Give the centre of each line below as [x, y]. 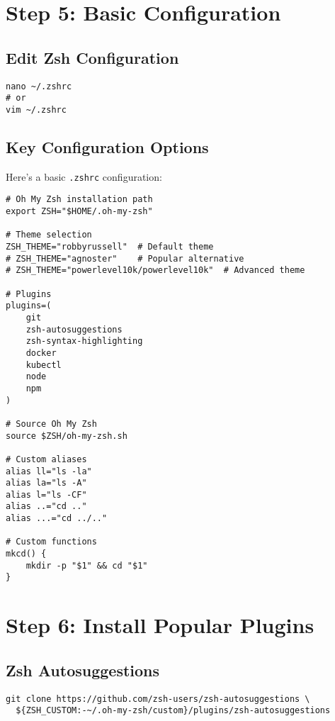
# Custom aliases [46, 459]
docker [41, 353]
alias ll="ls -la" [49, 471]
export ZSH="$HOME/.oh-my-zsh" [79, 212]
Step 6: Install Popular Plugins [160, 625]
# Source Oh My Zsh [51, 424]
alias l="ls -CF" [46, 494]
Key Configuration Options [107, 146]
